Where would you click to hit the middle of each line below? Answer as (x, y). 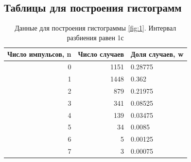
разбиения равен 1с (95, 37)
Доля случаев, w (157, 54)
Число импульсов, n (39, 54)
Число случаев (101, 54)
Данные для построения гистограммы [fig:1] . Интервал (95, 28)
